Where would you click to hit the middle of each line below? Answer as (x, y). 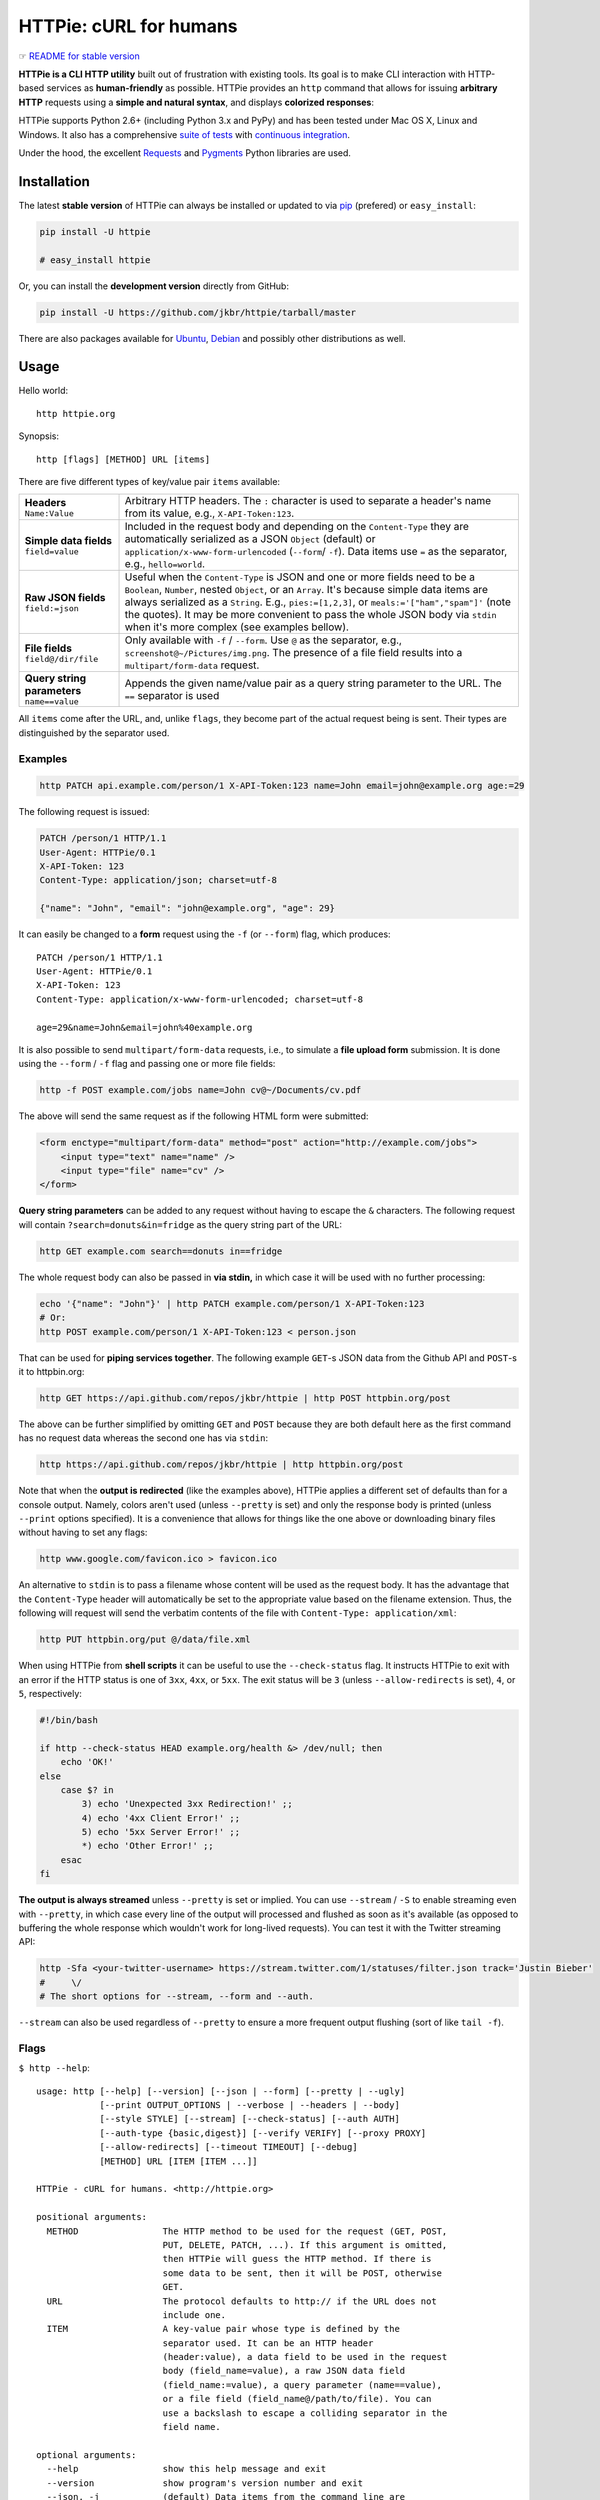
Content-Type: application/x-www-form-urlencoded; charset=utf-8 (200, 999)
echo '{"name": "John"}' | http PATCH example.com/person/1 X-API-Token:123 (232, 1303)
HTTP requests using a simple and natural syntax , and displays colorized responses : (196, 102)
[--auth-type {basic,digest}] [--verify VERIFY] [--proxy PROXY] (263, 2133)
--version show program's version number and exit (205, 2483)
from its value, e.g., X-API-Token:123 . (209, 513)
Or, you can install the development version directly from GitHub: (154, 286)
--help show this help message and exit (186, 2469)
